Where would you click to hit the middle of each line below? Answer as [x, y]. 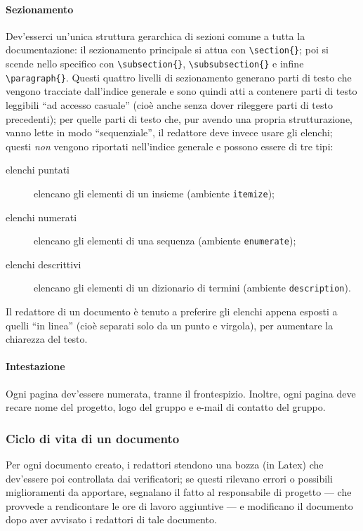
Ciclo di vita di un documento [93, 438]
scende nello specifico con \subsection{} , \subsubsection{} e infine [155, 64]
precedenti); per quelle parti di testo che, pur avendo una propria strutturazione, [179, 118]
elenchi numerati [41, 217]
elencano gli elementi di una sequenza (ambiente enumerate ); [165, 241]
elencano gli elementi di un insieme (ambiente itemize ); [154, 193]
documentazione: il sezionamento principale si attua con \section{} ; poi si [167, 50]
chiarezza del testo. [47, 339]
